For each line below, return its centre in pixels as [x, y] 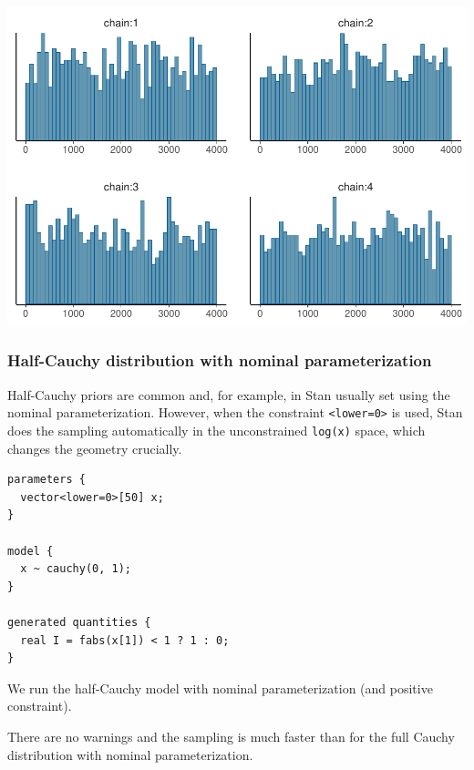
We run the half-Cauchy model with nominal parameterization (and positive [220, 688]
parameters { [46, 480]
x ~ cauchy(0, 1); [76, 569]
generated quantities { [79, 622]
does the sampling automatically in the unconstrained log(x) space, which [216, 430]
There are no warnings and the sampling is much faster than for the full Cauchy [231, 736]
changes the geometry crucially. [95, 448]
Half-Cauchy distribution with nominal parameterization [220, 360]
